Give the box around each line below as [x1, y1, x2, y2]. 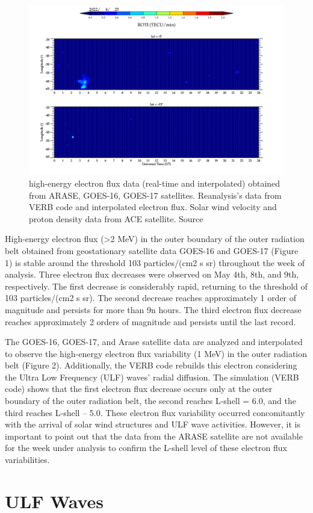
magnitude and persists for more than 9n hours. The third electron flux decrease [5, 303, 302, 316]
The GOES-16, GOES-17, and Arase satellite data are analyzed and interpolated [5, 335, 303, 348]
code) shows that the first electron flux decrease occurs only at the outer [5, 382, 273, 395]
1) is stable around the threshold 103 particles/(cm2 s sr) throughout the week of [5, 256, 305, 269]
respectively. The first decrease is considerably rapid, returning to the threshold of [5, 279, 308, 292]
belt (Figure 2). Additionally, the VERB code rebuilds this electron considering [5, 359, 297, 372]
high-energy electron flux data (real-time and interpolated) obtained [29, 176, 280, 189]
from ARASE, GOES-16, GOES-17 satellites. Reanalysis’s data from [29, 188, 282, 201]
